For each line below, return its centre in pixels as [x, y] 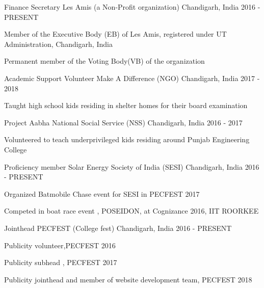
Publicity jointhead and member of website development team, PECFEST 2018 [128, 279]
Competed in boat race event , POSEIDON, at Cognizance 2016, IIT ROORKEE [131, 211]
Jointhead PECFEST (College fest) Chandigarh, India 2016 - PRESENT [118, 228]
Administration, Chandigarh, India [58, 44]
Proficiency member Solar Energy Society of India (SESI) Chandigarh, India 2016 [132, 166]
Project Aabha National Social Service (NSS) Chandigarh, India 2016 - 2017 [123, 122]
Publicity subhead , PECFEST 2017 [61, 262]
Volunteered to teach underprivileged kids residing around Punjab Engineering [127, 139]
